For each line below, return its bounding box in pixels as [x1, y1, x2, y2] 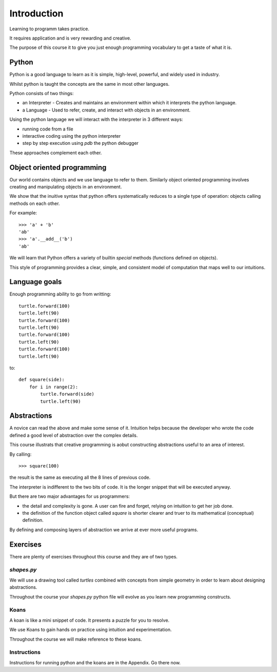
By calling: [9, 451, 32, 457]
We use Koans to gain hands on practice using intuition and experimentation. [9, 627, 172, 633]
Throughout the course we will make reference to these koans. [9, 636, 142, 642]
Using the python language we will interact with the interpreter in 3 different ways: [9, 116, 183, 123]
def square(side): [18, 377, 65, 383]
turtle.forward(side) [40, 391, 95, 397]
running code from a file [22, 126, 74, 132]
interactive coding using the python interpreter [22, 133, 121, 139]
